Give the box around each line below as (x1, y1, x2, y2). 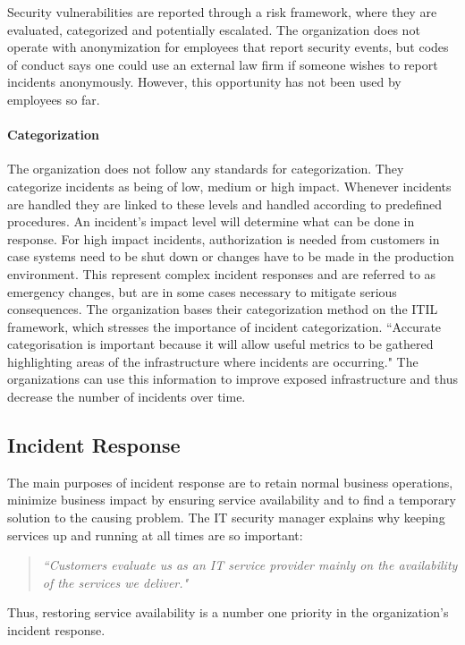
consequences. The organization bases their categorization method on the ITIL (7, 300, 438, 318)
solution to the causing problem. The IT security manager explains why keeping (7, 508, 445, 527)
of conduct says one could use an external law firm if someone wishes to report (7, 55, 438, 73)
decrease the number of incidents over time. (7, 387, 246, 406)
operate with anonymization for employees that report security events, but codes (7, 38, 449, 56)
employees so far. (7, 89, 100, 108)
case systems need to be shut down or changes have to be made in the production (7, 247, 454, 266)
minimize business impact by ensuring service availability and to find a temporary (7, 490, 456, 509)
